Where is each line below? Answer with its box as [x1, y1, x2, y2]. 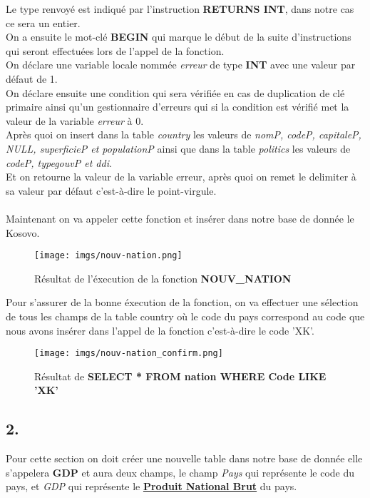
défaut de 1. [6, 71, 58, 86]
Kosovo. [6, 225, 40, 240]
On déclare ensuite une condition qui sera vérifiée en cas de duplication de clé [6, 85, 345, 100]
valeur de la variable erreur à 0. [6, 113, 144, 128]
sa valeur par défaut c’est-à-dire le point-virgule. [6, 183, 217, 198]
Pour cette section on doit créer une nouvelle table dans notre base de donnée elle [6, 451, 363, 466]
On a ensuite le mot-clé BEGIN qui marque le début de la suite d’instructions [6, 29, 351, 44]
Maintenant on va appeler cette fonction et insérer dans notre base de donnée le [6, 210, 354, 225]
